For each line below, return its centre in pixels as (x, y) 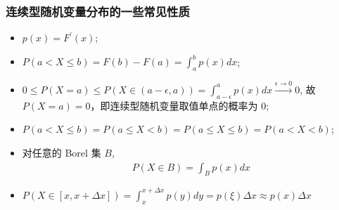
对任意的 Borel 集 (62, 152)
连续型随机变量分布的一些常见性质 (98, 11)
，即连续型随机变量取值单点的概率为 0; (180, 105)
